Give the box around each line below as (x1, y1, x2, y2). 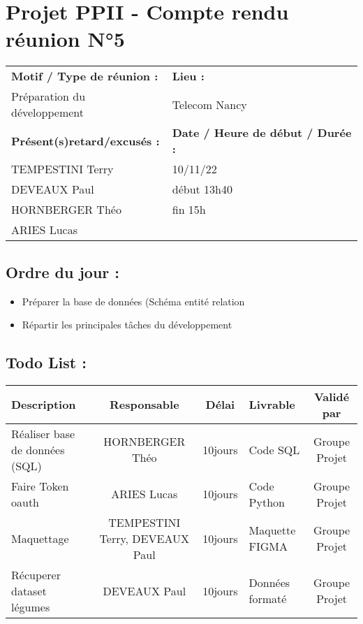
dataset (11, 582, 47, 599)
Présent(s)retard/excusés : (11, 132, 160, 149)
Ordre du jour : (6, 261, 120, 282)
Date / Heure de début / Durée (172, 124, 352, 141)
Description (11, 396, 76, 413)
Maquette (249, 522, 296, 539)
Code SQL (249, 441, 300, 458)
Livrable (249, 396, 295, 413)
